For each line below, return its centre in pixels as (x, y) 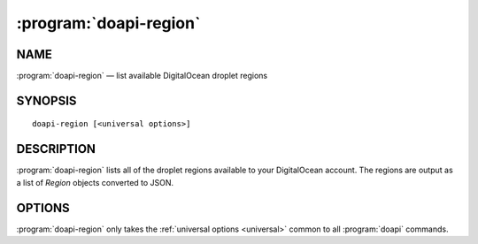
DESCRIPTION (56, 149)
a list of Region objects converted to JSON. (95, 182)
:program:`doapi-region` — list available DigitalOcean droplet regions (142, 76)
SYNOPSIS (46, 100)
